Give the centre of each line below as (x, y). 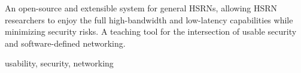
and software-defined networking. (65, 43)
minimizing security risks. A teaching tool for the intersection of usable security (151, 31)
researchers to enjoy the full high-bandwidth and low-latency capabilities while (149, 19)
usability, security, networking (59, 63)
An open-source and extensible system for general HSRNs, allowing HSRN (141, 8)
